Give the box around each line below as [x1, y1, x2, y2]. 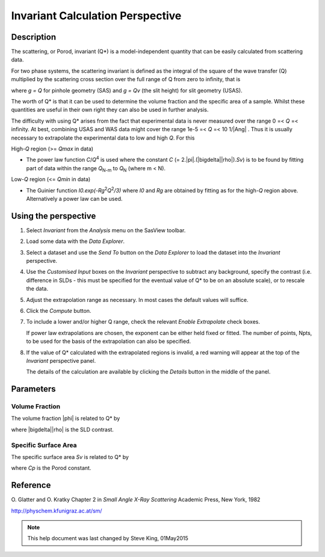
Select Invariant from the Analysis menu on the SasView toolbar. [26, 226, 186, 234]
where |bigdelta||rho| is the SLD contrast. [11, 426, 114, 433]
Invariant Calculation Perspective [11, 9, 182, 22]
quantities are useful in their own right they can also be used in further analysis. [11, 106, 209, 114]
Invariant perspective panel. [26, 357, 96, 364]
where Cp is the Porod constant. [11, 464, 91, 472]
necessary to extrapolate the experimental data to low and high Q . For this [11, 134, 195, 141]
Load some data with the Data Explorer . [26, 238, 125, 245]
